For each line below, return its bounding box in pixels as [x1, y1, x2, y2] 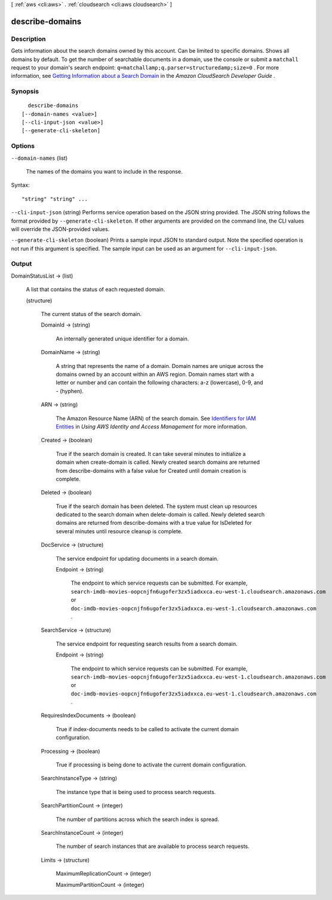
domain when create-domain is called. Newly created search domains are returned [56, 458, 260, 466]
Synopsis [11, 87, 39, 96]
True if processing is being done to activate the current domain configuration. [56, 761, 247, 768]
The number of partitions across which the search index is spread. [56, 816, 219, 823]
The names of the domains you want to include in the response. [26, 168, 183, 175]
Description [11, 35, 46, 43]
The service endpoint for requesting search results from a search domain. [56, 640, 238, 647]
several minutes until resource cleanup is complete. [56, 527, 183, 535]
